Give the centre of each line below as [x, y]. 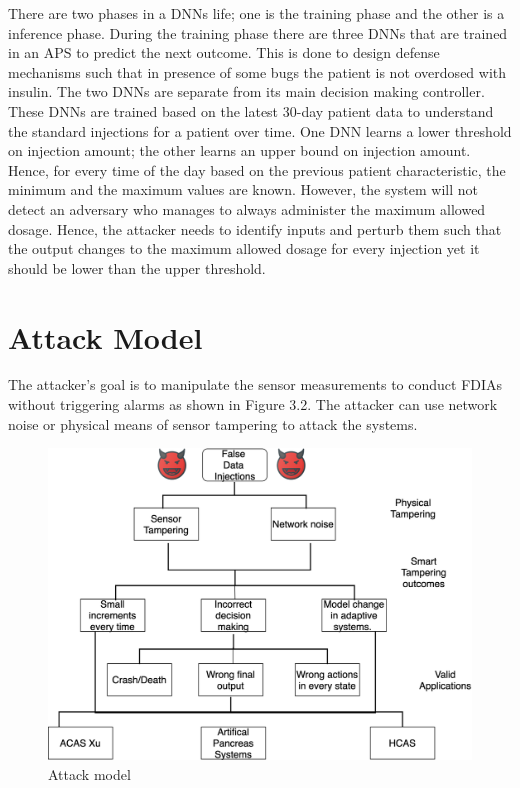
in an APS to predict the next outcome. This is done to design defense [224, 52]
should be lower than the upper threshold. [137, 267]
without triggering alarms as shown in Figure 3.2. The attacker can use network [253, 404]
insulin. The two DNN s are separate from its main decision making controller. [246, 91]
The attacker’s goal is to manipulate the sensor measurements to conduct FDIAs [255, 384]
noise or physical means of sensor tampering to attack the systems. [213, 423]
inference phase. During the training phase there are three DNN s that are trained [258, 32]
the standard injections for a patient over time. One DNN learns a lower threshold [260, 130]
